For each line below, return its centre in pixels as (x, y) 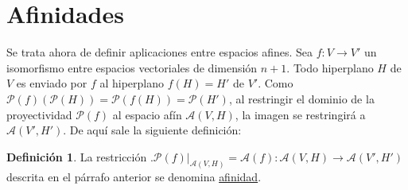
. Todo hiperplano (330, 67)
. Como (276, 83)
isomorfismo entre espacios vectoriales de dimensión (132, 67)
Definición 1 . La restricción (77, 156)
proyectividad (39, 114)
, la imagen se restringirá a (300, 114)
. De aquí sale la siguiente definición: (152, 130)
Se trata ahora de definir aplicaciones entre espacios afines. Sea (160, 52)
